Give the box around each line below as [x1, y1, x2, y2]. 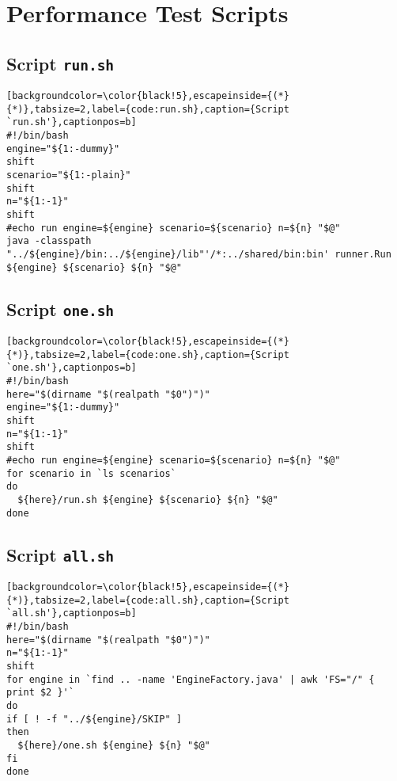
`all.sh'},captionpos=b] [6, 608, 137, 619]
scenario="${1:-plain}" [6, 170, 131, 181]
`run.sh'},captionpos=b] [6, 116, 137, 128]
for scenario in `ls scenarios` [6, 467, 176, 479]
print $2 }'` [6, 687, 74, 699]
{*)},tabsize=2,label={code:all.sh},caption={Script [6, 594, 289, 606]
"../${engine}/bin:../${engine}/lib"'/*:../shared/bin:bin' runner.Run [6, 249, 391, 261]
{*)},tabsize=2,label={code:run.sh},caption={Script [6, 103, 289, 115]
